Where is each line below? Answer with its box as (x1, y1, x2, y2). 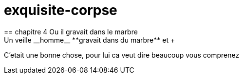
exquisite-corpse (4, 2, 117, 18)
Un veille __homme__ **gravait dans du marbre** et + (4, 35, 175, 44)
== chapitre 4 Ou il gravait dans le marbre (4, 27, 138, 36)
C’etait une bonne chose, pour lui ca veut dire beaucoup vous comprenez (4, 50, 240, 59)
